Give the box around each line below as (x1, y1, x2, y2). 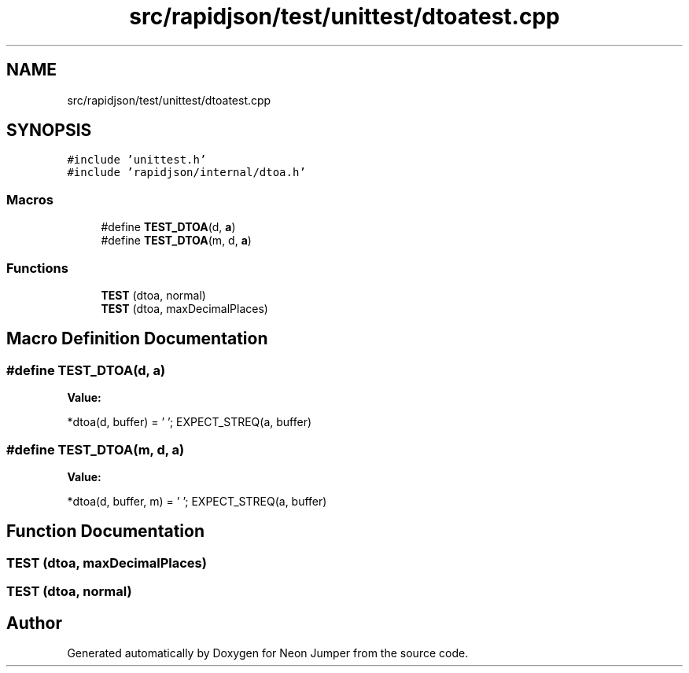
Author (6, 612, 62, 633)
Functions (6, 259, 68, 276)
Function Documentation (6, 521, 204, 542)
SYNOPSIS (6, 120, 92, 141)
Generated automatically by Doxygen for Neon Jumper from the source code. (67, 645, 469, 660)
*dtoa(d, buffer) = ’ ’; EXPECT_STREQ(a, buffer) (67, 415, 312, 429)
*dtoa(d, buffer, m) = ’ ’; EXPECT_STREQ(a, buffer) (67, 494, 327, 508)
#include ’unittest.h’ (67, 153, 207, 167)
